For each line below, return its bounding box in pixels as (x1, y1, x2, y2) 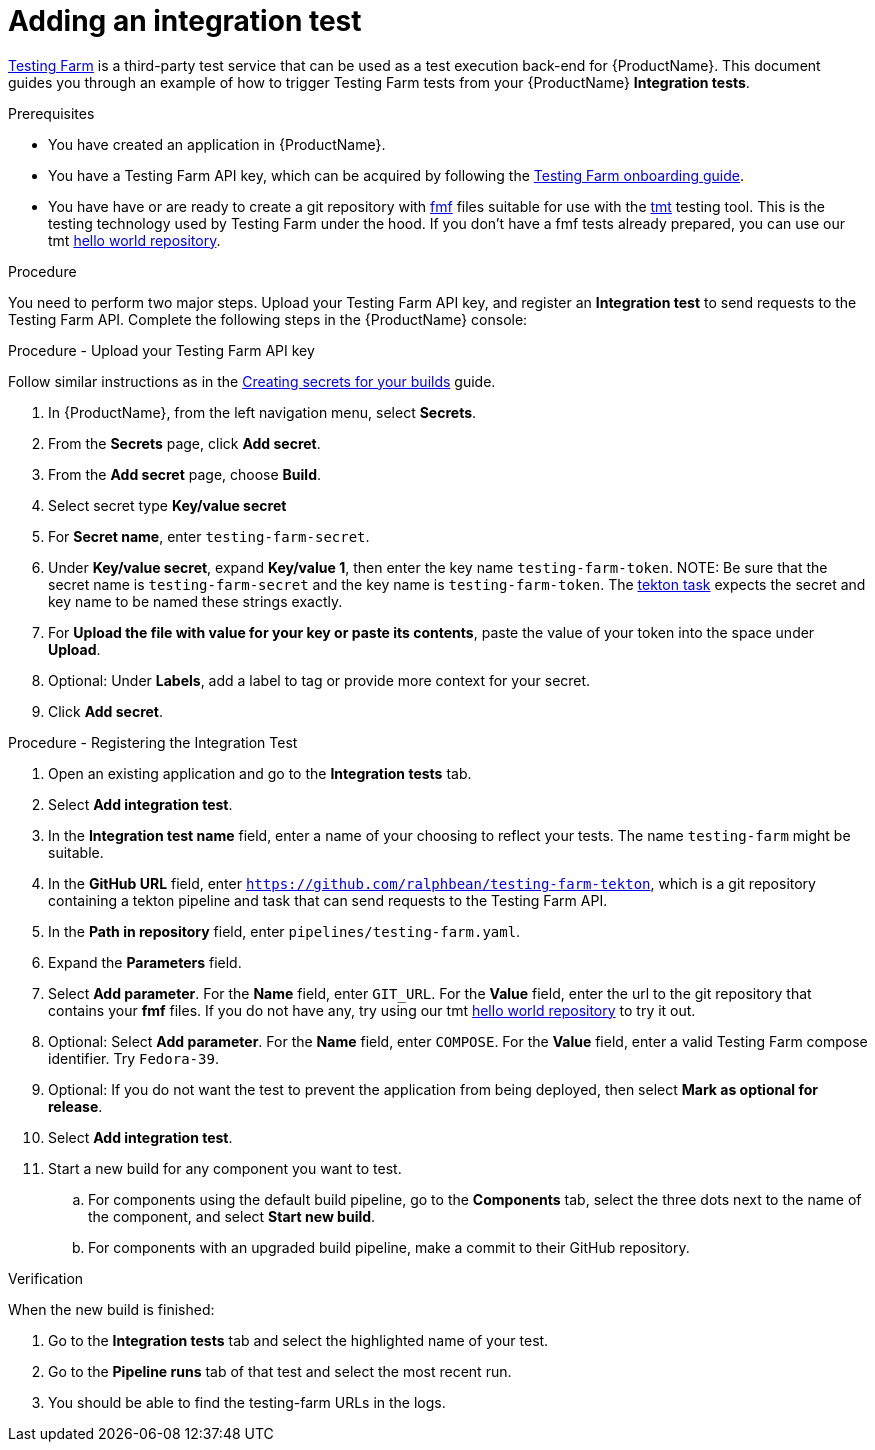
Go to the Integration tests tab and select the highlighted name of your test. (48, 1331, 549, 1349)
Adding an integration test (8, 4, 362, 38)
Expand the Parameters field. (48, 953, 242, 971)
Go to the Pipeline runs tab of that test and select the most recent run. (48, 1362, 512, 1380)
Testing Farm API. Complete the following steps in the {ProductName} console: (8, 310, 528, 328)
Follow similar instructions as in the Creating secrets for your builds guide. (8, 372, 496, 390)
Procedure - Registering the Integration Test (8, 733, 298, 751)
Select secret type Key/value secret (48, 496, 287, 514)
